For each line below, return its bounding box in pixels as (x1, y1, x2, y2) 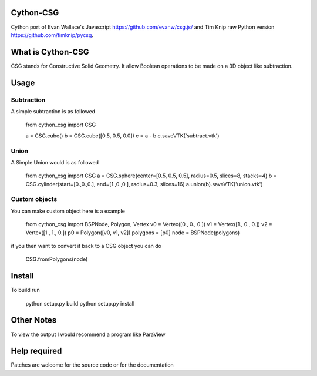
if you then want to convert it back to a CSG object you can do (11, 242, 161, 249)
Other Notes (11, 315, 57, 325)
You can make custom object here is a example (11, 207, 126, 214)
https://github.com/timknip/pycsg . (11, 31, 94, 38)
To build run (11, 287, 41, 294)
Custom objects (11, 195, 58, 203)
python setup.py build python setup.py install (25, 300, 135, 307)
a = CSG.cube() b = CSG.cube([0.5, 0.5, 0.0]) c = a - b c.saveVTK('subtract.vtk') (25, 132, 220, 139)
